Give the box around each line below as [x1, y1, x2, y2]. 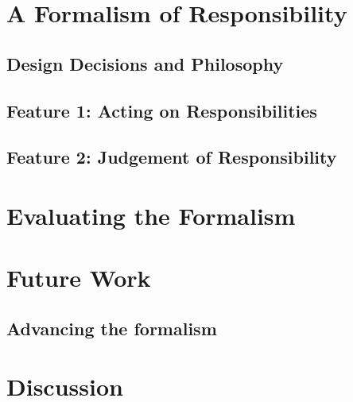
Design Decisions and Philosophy [6, 51, 284, 75]
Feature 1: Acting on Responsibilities [6, 98, 317, 122]
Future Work [6, 261, 151, 294]
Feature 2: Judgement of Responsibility [6, 145, 337, 169]
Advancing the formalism [6, 315, 217, 340]
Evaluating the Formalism [6, 199, 296, 231]
